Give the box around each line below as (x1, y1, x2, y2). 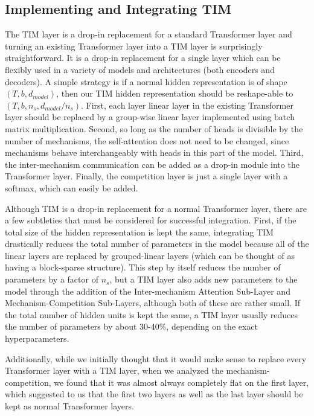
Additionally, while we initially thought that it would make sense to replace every (5, 352, 307, 365)
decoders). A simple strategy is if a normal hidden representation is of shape (5, 75, 287, 88)
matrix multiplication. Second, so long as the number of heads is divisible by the (5, 122, 303, 135)
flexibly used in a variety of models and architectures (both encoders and (5, 63, 275, 75)
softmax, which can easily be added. (5, 181, 138, 194)
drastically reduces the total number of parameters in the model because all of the (5, 237, 309, 250)
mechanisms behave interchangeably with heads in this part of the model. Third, (5, 146, 304, 159)
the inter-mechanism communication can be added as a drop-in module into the (5, 158, 300, 170)
